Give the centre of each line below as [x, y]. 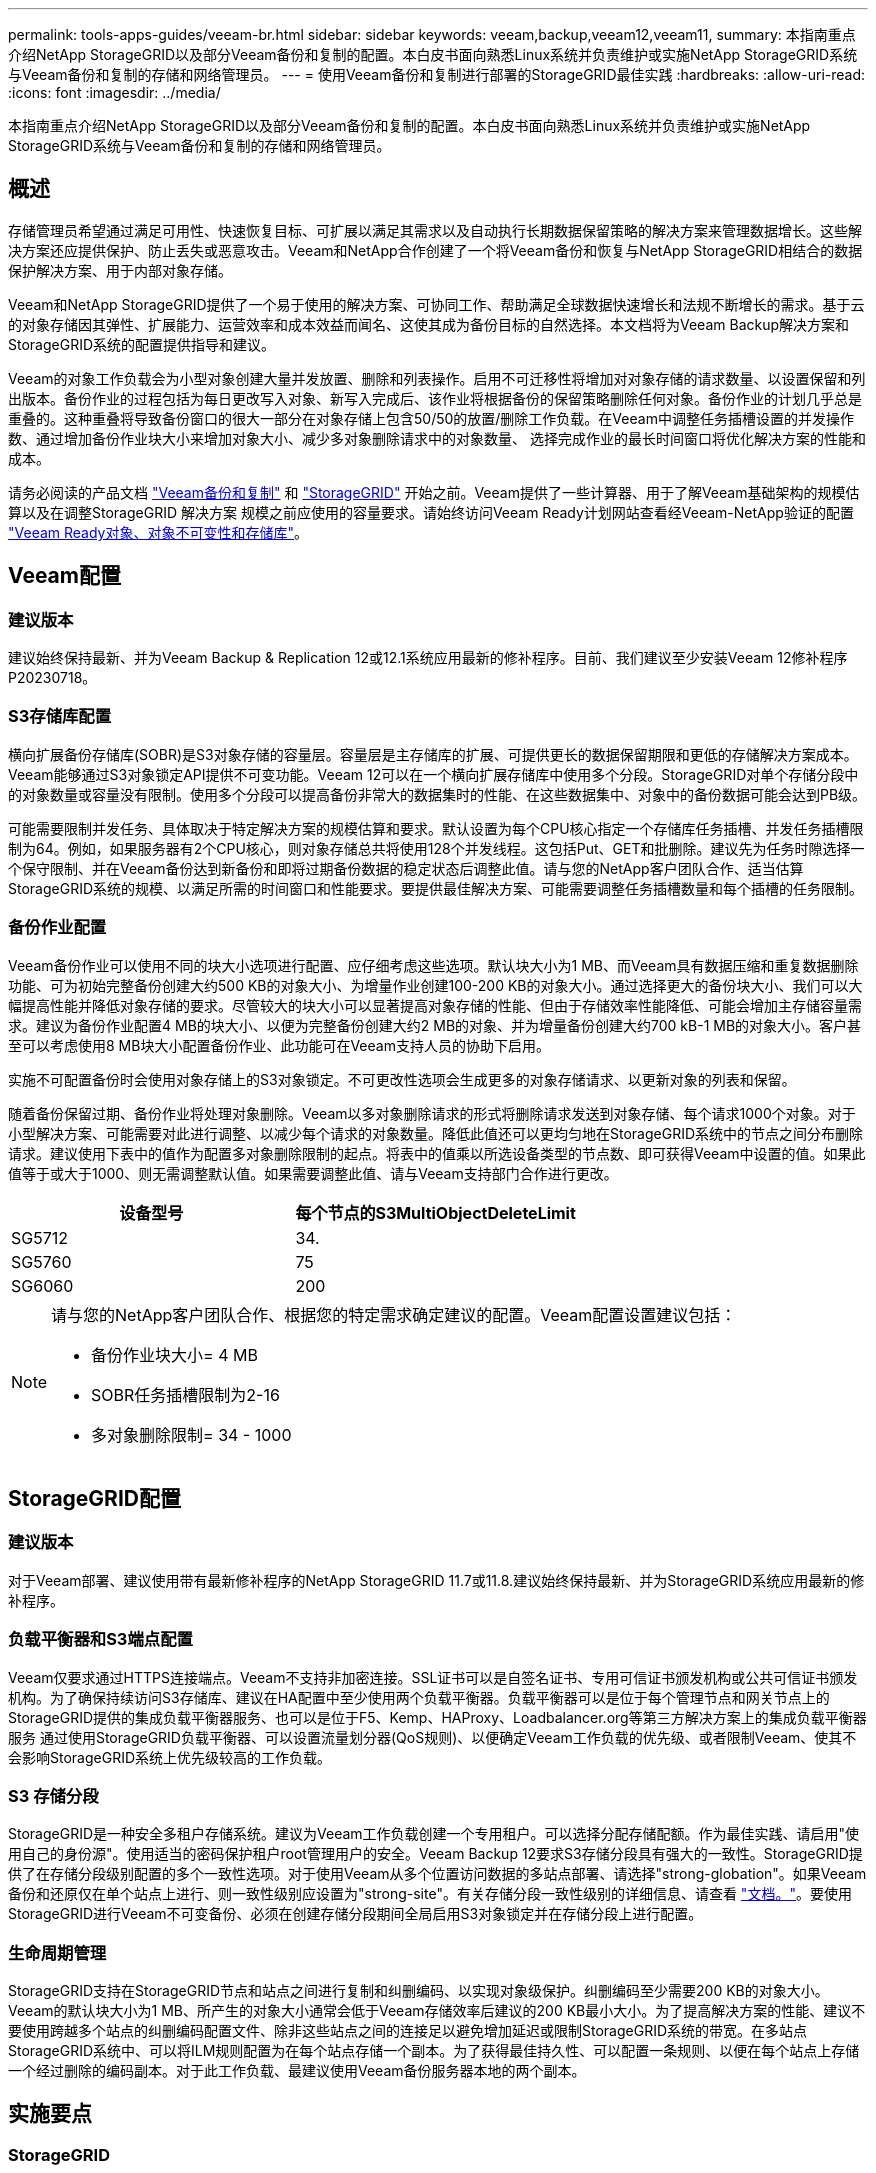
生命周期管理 [57, 1952]
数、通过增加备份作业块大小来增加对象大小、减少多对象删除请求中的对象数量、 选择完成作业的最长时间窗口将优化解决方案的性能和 [437, 438]
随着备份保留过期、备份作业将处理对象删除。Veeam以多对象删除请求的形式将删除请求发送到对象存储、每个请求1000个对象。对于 [432, 1113]
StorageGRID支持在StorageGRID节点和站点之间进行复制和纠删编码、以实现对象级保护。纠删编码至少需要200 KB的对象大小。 [418, 1991]
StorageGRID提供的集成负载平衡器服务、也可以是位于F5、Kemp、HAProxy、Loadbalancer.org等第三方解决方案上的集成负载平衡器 [437, 1717]
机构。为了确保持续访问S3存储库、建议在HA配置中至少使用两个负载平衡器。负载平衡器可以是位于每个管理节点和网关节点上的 [419, 1697]
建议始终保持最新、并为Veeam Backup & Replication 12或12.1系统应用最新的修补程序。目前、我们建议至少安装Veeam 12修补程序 [428, 658]
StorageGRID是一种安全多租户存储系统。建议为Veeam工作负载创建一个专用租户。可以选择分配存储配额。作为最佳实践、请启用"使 [434, 1834]
